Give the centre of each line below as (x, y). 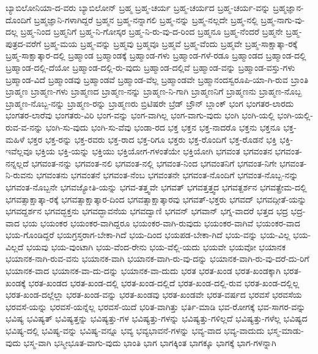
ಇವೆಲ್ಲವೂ (19, 151)
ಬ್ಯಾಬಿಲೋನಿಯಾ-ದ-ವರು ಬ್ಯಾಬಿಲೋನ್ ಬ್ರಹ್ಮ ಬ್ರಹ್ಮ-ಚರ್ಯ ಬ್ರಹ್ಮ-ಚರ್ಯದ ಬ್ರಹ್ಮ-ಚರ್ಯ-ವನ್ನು (138, 7)
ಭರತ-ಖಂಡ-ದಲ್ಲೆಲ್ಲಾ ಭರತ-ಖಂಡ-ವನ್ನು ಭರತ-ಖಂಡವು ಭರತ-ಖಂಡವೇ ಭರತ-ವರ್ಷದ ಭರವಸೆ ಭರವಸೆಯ (154, 294)
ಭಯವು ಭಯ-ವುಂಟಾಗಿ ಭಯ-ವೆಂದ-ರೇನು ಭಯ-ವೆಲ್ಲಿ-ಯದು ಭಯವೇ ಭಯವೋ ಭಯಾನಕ (156, 246)
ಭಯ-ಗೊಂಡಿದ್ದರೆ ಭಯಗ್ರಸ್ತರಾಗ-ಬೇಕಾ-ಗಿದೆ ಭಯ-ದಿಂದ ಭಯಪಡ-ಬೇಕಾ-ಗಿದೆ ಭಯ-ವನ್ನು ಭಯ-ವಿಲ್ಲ (148, 235)
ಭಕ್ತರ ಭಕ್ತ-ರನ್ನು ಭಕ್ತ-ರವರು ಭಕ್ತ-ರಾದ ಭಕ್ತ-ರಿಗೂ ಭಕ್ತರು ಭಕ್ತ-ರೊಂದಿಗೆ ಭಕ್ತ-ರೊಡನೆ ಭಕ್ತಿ (152, 139)
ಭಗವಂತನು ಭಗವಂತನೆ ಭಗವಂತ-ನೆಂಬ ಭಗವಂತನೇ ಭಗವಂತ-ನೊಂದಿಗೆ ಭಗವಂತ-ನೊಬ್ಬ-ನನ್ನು (167, 175)
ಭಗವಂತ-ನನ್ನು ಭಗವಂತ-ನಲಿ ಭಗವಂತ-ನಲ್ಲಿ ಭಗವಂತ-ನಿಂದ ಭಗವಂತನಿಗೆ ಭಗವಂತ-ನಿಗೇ (154, 163)
